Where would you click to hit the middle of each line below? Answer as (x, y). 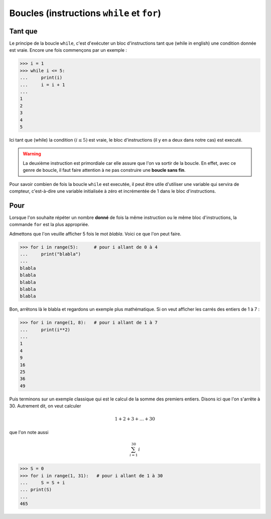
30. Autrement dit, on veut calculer (45, 406)
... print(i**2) (45, 330)
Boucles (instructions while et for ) (85, 13)
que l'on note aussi (29, 432)
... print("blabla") (50, 254)
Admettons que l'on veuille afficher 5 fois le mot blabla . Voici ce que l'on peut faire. (95, 234)
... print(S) (36, 490)
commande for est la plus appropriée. (49, 225)
